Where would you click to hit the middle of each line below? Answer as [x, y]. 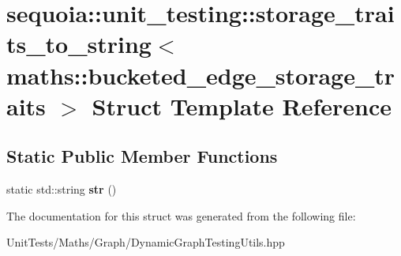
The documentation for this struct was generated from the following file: [181, 215]
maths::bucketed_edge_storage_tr [201, 75]
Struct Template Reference [242, 105]
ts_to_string [79, 44]
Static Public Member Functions [142, 156]
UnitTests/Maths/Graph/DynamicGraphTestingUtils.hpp [146, 242]
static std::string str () [62, 189]
